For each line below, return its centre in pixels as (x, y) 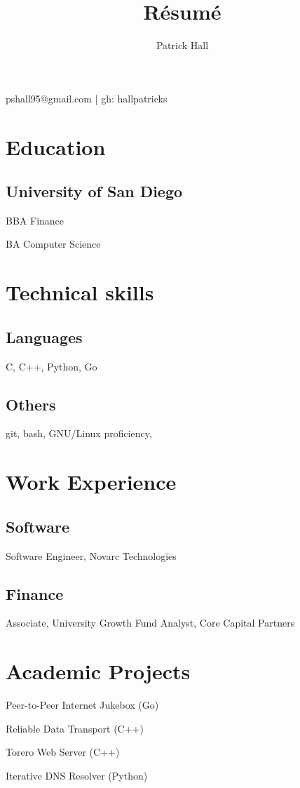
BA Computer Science (53, 244)
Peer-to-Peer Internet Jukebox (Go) (82, 705)
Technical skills (80, 292)
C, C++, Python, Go (52, 366)
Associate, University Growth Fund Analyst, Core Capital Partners (150, 623)
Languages (44, 336)
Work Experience (91, 482)
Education (56, 146)
